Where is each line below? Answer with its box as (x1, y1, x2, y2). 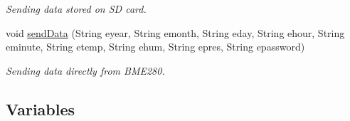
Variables (6, 98, 75, 120)
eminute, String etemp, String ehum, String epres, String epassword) (6, 39, 305, 54)
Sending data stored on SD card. (6, 1, 147, 16)
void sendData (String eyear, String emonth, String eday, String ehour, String (6, 25, 345, 40)
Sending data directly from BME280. (6, 63, 165, 78)
